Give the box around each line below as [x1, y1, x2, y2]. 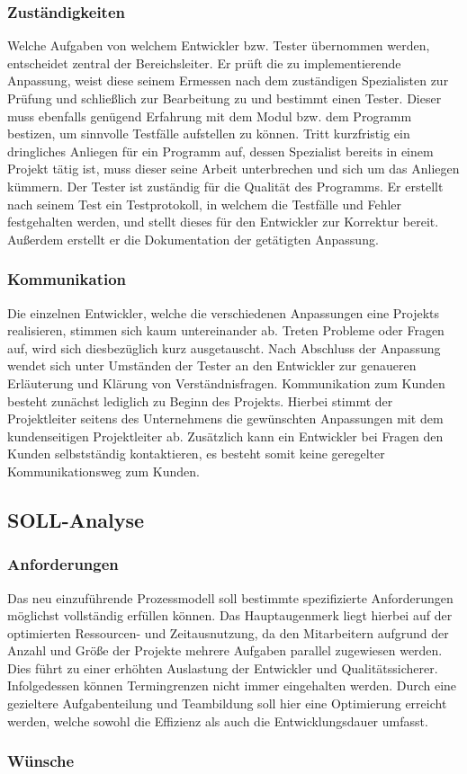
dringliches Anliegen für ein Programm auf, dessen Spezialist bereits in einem [7, 141, 434, 160]
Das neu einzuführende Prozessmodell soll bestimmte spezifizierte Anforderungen [7, 588, 454, 607]
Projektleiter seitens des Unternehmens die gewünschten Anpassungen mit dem [7, 409, 444, 428]
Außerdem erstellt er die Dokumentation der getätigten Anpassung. [7, 229, 379, 248]
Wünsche [7, 750, 75, 772]
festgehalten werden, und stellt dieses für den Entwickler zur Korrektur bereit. [7, 212, 439, 231]
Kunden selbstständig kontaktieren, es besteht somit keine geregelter [7, 444, 385, 463]
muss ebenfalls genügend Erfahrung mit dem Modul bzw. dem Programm [7, 106, 412, 125]
